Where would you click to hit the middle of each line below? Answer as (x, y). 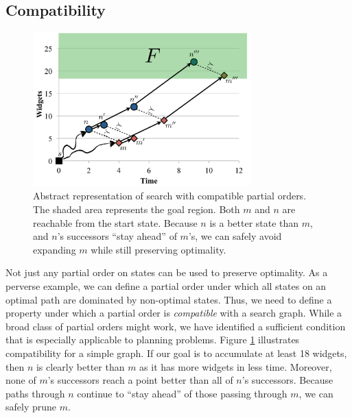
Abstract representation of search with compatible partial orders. (170, 196)
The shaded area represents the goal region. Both (137, 209)
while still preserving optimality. (159, 249)
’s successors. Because (288, 380)
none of (21, 380)
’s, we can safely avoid (235, 236)
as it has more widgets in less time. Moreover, (236, 366)
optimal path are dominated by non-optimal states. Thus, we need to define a (169, 299)
